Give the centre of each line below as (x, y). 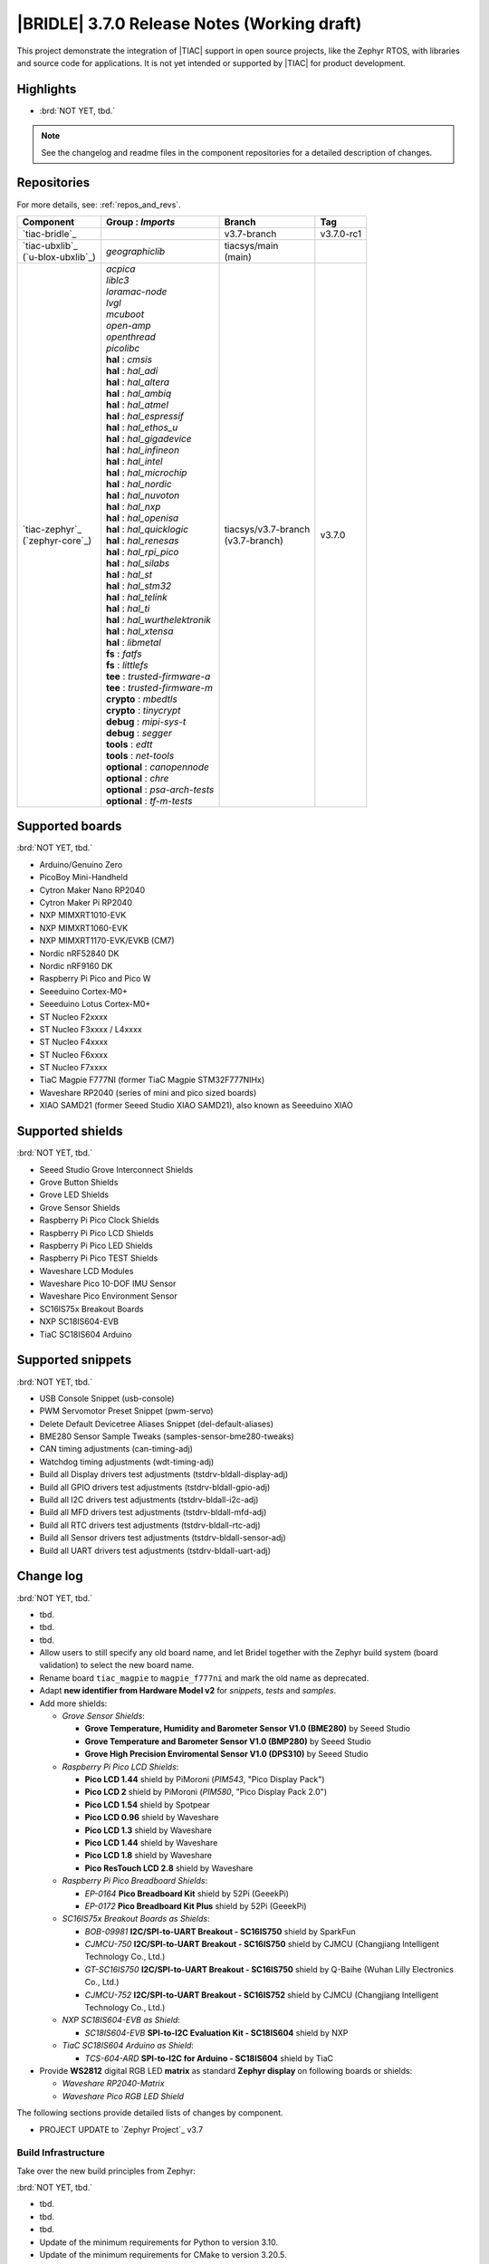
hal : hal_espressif (145, 416)
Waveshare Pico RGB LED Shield (123, 2096)
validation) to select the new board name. (117, 1665)
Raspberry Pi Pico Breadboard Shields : (135, 1881)
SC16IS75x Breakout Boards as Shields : (136, 1919)
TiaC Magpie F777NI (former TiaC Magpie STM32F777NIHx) (152, 1080)
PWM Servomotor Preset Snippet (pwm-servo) (126, 1411)
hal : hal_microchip (146, 473)
